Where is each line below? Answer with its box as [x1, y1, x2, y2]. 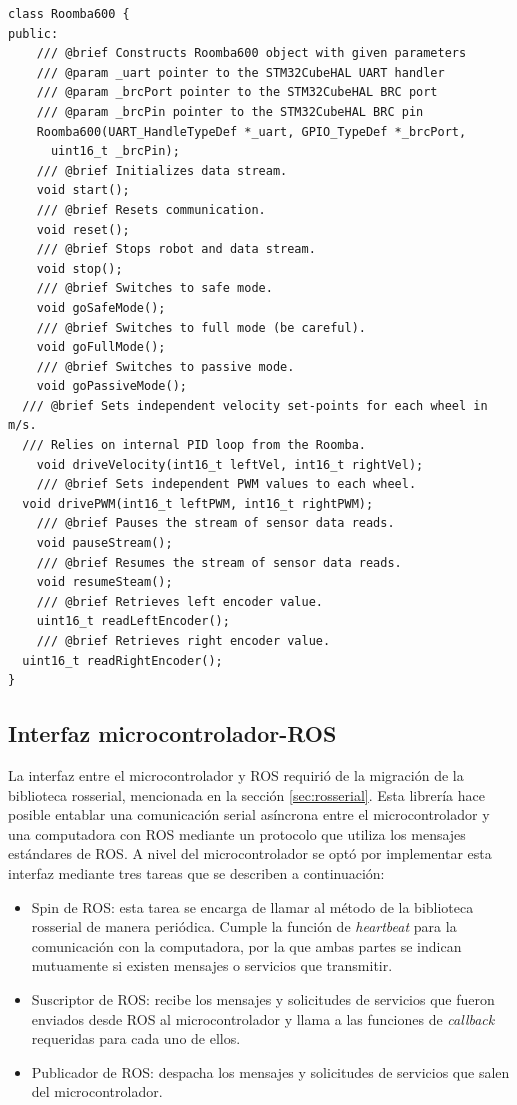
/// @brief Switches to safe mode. [36, 281, 273, 296]
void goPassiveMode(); [36, 379, 187, 394]
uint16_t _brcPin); [50, 144, 180, 159]
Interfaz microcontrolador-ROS [8, 718, 337, 749]
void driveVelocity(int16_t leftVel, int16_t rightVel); [36, 457, 424, 472]
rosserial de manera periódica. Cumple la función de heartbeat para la [31, 916, 457, 937]
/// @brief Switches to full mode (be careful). [36, 320, 366, 335]
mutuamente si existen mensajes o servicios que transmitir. [31, 955, 393, 976]
